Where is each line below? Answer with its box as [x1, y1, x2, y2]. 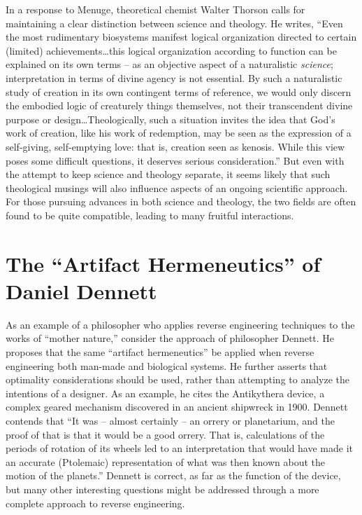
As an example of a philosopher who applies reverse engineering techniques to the [6, 317, 355, 331]
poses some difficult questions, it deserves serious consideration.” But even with [6, 153, 345, 167]
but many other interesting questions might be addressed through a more [6, 481, 319, 496]
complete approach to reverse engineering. [6, 495, 185, 510]
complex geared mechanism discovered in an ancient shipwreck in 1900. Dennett [6, 399, 348, 414]
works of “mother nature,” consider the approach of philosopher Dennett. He [6, 331, 335, 345]
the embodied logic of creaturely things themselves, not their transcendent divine [6, 98, 353, 113]
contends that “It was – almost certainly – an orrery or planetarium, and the [6, 413, 335, 427]
